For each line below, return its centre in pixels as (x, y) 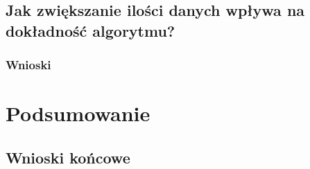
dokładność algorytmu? (91, 30)
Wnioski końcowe (68, 157)
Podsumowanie (78, 113)
